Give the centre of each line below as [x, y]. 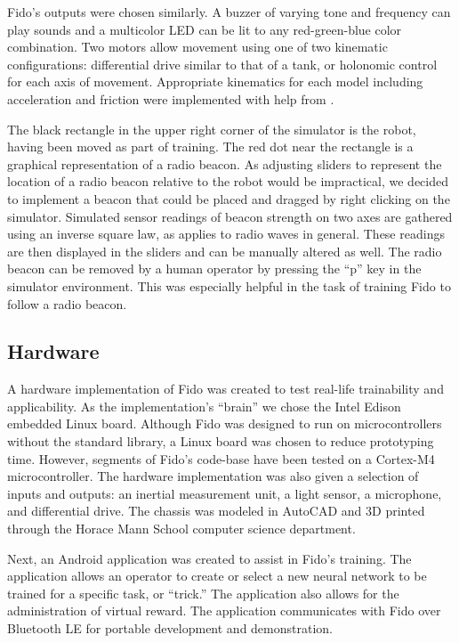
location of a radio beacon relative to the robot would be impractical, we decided [228, 181]
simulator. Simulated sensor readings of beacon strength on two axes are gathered [230, 216]
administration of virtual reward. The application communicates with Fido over [224, 610]
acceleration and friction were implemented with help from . [171, 98]
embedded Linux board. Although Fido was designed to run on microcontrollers [225, 423]
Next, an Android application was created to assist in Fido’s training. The [209, 558]
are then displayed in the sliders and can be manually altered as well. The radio [225, 251]
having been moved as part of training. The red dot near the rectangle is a [210, 147]
